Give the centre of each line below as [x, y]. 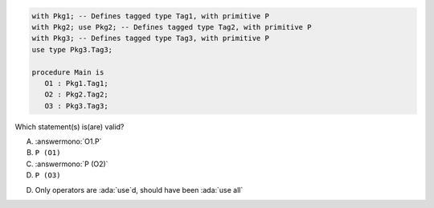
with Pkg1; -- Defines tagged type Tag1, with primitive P [150, 16]
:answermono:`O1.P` [68, 141]
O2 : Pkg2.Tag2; [76, 95]
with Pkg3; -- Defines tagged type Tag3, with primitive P [150, 39]
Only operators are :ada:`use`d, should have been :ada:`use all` [139, 190]
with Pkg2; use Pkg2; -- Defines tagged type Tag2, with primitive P [172, 27]
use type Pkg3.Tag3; [72, 49]
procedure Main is [68, 72]
